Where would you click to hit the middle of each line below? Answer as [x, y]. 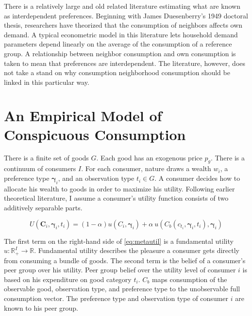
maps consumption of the [189, 279]
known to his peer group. [41, 308]
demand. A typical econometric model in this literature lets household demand [121, 34]
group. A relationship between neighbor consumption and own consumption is [120, 53]
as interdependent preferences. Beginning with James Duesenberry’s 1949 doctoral [126, 15]
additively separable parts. [43, 208]
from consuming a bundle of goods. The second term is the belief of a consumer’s [125, 260]
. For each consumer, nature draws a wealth [146, 168]
